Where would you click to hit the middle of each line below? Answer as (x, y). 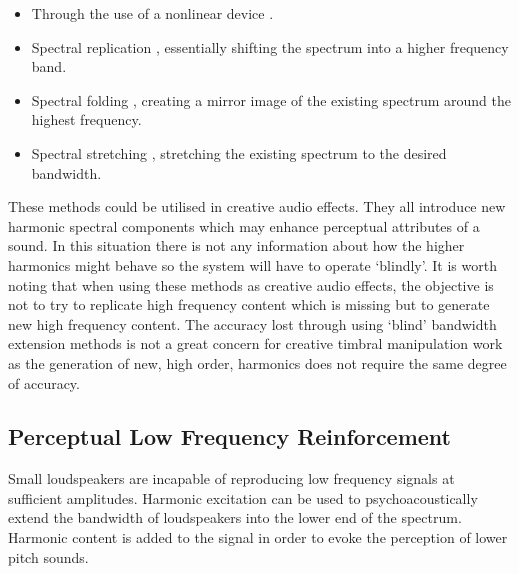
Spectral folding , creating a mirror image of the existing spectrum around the (271, 99)
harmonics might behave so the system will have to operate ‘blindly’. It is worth (252, 264)
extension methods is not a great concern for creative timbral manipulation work (255, 343)
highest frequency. (86, 119)
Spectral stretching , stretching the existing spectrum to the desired (239, 152)
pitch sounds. (48, 556)
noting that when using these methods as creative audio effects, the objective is (251, 284)
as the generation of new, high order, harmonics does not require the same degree (257, 362)
